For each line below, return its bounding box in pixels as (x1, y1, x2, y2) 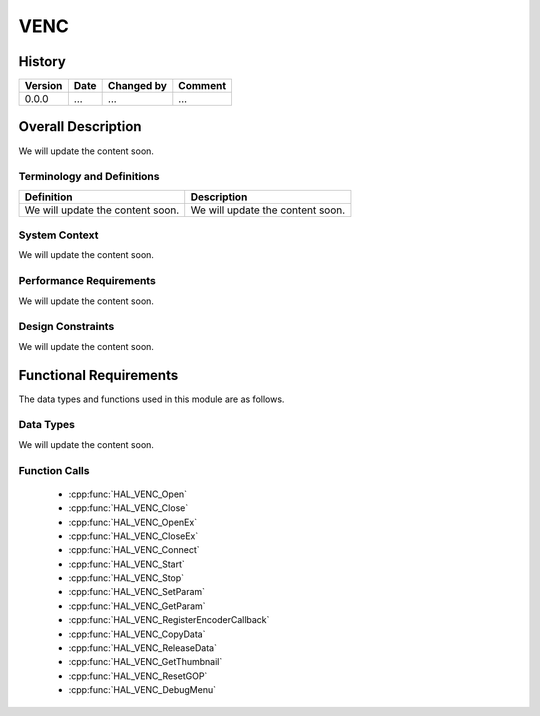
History (18, 53, 67, 70)
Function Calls (18, 463, 90, 477)
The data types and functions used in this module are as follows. (18, 393, 285, 405)
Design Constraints (18, 320, 115, 334)
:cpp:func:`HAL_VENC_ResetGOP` (68, 670, 208, 682)
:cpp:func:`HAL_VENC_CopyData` (68, 628, 206, 640)
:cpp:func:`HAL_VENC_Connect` (68, 544, 200, 556)
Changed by (107, 79, 167, 93)
